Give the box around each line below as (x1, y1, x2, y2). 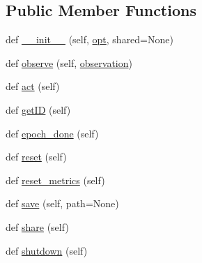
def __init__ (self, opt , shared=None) (6, 32, 173, 47)
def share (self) (6, 219, 69, 234)
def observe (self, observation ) (6, 55, 132, 70)
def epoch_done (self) (6, 126, 99, 140)
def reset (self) (6, 149, 67, 164)
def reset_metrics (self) (6, 172, 105, 187)
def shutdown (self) (6, 243, 88, 257)
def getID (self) (6, 102, 71, 117)
